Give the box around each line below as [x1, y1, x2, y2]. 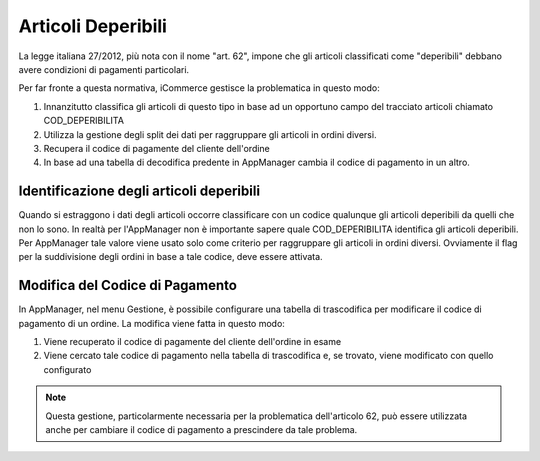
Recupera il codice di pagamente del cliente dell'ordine [43, 142, 270, 154]
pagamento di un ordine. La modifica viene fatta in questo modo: [18, 317, 285, 329]
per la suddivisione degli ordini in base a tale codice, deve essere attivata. [18, 251, 324, 263]
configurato [43, 363, 92, 375]
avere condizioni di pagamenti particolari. [18, 63, 190, 75]
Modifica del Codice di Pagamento [18, 277, 237, 294]
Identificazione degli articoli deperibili [18, 183, 260, 200]
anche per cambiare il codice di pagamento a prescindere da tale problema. [45, 424, 358, 435]
